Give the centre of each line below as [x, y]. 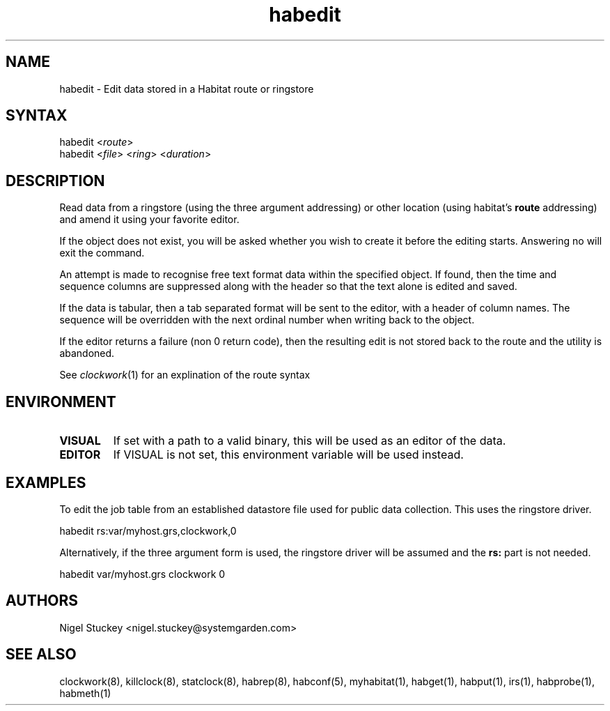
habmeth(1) [85, 693]
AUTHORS [42, 601]
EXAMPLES [46, 482]
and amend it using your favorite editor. [149, 220]
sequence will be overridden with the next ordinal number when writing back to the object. [267, 320]
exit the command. [102, 253]
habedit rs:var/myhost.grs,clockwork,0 [148, 530]
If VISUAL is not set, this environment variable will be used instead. [288, 455]
